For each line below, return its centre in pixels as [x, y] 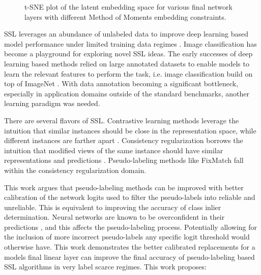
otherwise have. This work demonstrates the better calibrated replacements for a [130, 247]
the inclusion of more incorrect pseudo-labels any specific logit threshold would [127, 237]
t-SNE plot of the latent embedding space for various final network [128, 7]
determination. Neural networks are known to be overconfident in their [114, 217]
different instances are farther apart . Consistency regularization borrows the [124, 140]
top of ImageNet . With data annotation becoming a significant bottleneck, [121, 83]
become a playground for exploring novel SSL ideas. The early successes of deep [128, 54]
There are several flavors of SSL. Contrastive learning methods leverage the [122, 120]
